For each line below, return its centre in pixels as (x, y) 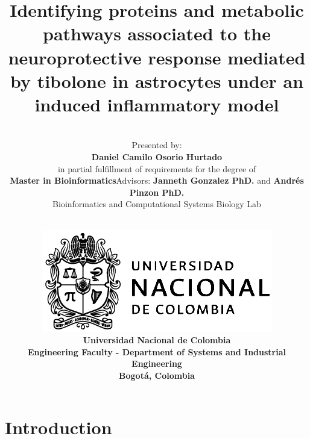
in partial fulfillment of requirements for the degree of (157, 168)
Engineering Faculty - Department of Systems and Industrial (157, 351)
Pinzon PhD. (157, 192)
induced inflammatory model (157, 104)
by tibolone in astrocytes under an (157, 80)
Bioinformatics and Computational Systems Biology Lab (157, 204)
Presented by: (157, 145)
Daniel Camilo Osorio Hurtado (157, 157)
